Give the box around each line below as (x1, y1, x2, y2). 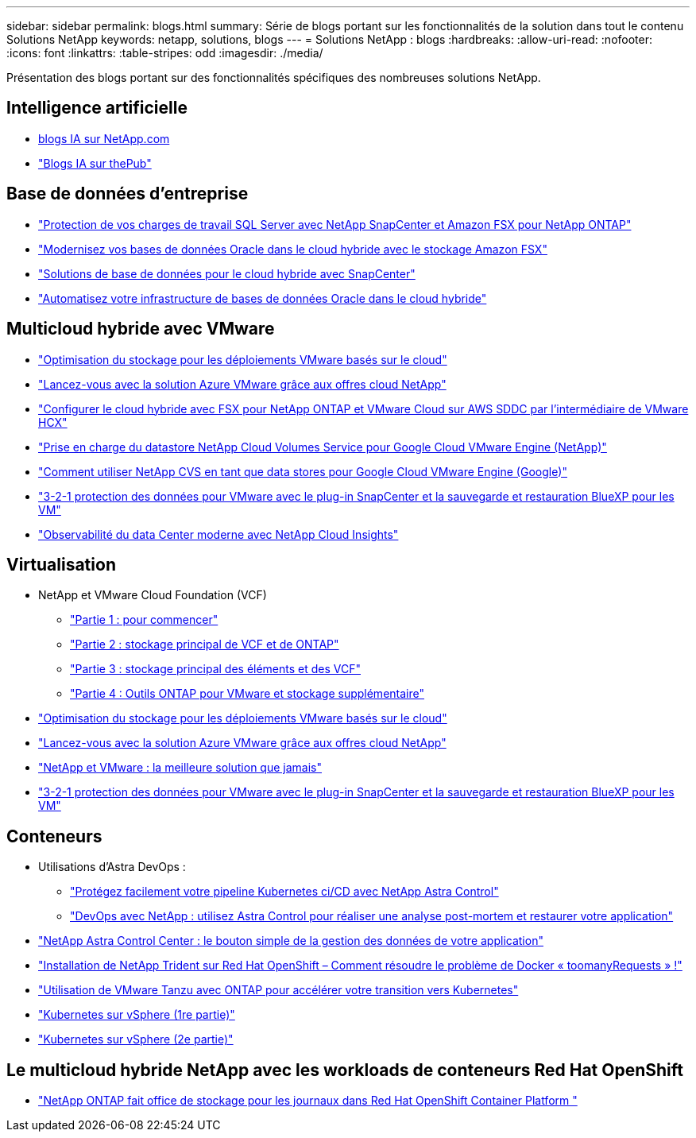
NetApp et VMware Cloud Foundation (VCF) (38, 588, 267, 602)
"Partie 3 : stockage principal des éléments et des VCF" (70, 662, 362, 676)
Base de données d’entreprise (6, 184, 249, 204)
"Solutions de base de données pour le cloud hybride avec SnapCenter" (38, 266, 416, 281)
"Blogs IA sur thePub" (38, 156, 152, 170)
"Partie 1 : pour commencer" (70, 613, 218, 627)
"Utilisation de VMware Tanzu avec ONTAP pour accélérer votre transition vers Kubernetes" (38, 983, 519, 997)
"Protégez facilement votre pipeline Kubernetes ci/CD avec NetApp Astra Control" (70, 884, 499, 899)
